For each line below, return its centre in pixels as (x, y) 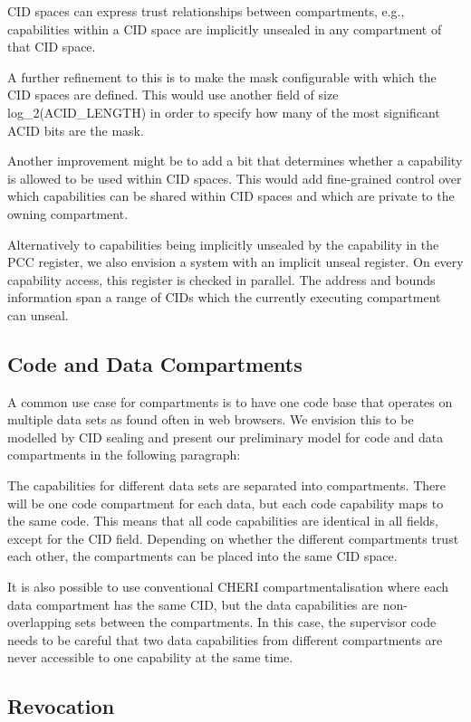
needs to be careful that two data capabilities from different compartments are (225, 639)
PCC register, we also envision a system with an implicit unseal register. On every (235, 262)
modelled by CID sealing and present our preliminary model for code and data (226, 437)
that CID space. (52, 47)
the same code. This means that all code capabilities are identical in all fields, (223, 521)
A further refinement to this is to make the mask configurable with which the (222, 76)
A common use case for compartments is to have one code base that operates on (230, 401)
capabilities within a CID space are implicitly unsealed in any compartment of (225, 28)
